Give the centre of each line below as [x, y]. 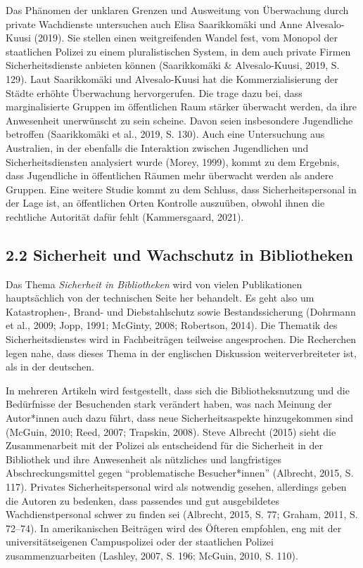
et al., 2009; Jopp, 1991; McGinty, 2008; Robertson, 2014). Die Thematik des [172, 325]
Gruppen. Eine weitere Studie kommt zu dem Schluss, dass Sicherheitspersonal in [181, 189]
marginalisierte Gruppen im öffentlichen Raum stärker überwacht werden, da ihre [181, 106]
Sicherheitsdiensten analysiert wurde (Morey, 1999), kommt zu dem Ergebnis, [173, 161]
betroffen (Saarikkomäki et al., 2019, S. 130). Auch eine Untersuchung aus [165, 134]
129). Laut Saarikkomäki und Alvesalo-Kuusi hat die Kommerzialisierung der [172, 78]
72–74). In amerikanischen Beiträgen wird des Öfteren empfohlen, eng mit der [174, 528]
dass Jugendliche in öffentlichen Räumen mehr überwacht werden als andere [170, 175]
